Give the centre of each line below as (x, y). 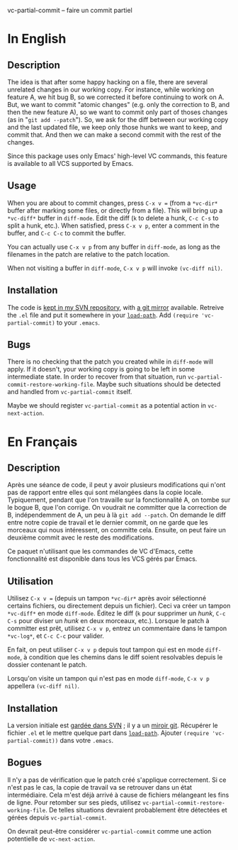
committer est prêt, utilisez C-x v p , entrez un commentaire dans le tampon (117, 628)
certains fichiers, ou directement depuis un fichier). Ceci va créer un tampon (119, 606)
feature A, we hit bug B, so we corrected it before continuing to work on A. (116, 97)
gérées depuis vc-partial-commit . (57, 817)
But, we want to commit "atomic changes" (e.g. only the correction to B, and (119, 105)
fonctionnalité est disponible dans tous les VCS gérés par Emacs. (102, 559)
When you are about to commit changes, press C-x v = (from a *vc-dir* (113, 203)
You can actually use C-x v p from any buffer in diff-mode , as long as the (114, 247)
